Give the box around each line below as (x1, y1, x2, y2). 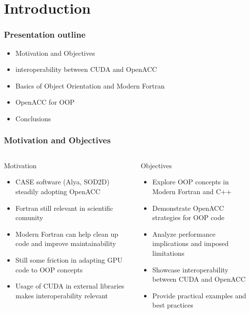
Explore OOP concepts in (152, 177, 229, 187)
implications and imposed (152, 238, 229, 248)
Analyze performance (152, 228, 216, 239)
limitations (152, 247, 185, 258)
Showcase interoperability (152, 264, 229, 274)
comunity (15, 212, 43, 223)
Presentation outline (4, 28, 86, 41)
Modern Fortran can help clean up (15, 228, 119, 239)
